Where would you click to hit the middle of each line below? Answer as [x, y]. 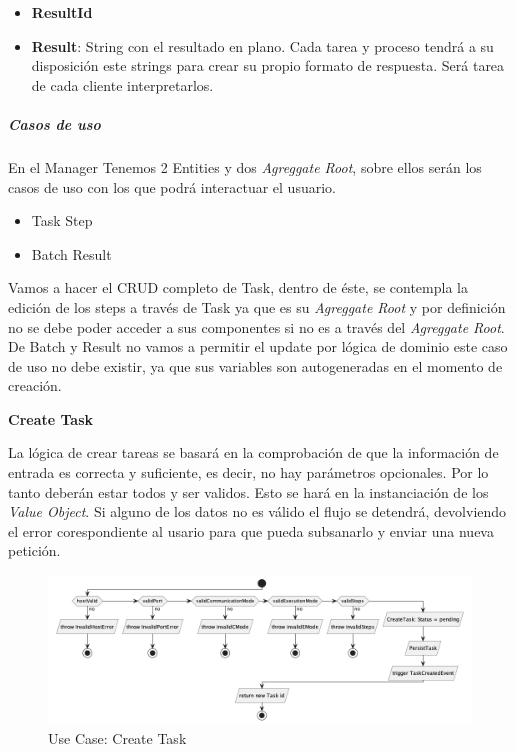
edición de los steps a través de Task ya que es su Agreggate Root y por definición [257, 306]
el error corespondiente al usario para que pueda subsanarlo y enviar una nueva [251, 530]
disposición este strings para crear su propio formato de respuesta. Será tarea [268, 65]
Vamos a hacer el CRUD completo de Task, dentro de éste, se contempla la [238, 287]
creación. [35, 385]
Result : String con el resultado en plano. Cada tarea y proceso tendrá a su [262, 45]
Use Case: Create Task [117, 738]
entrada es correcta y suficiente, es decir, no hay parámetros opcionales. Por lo [248, 472]
